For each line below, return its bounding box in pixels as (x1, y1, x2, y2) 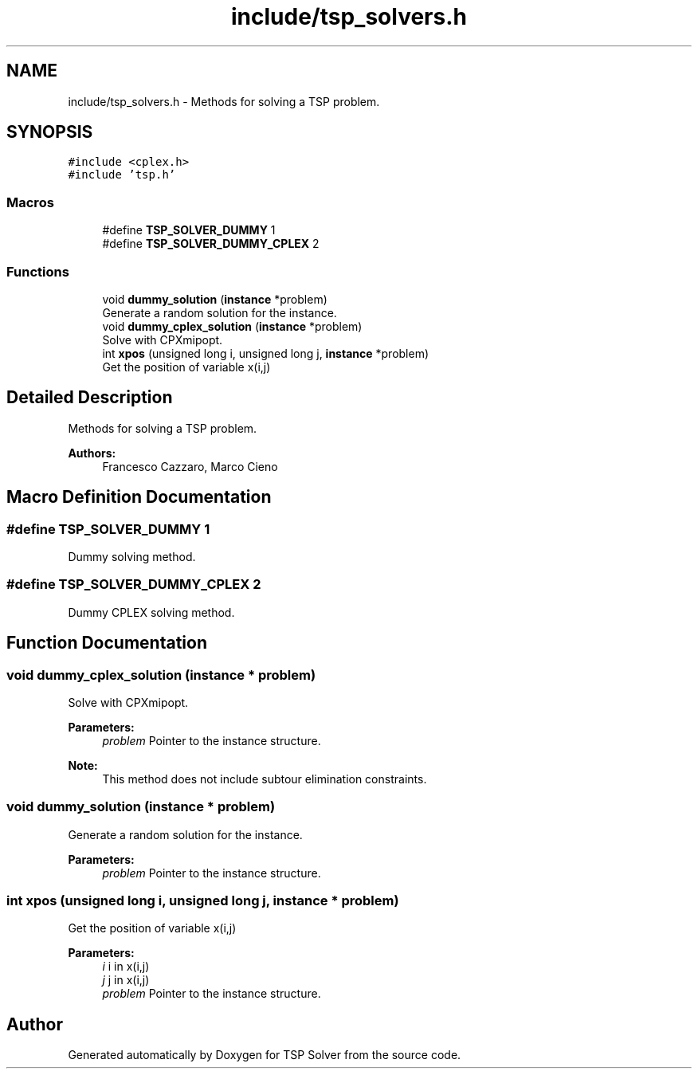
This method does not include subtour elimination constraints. (102, 771, 427, 786)
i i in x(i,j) (102, 959, 150, 974)
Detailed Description (6, 387, 173, 408)
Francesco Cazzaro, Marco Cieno (102, 459, 278, 473)
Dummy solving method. (68, 550, 196, 563)
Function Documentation (6, 633, 207, 653)
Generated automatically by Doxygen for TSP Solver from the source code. (68, 1048, 461, 1062)
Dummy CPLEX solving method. (68, 605, 235, 619)
